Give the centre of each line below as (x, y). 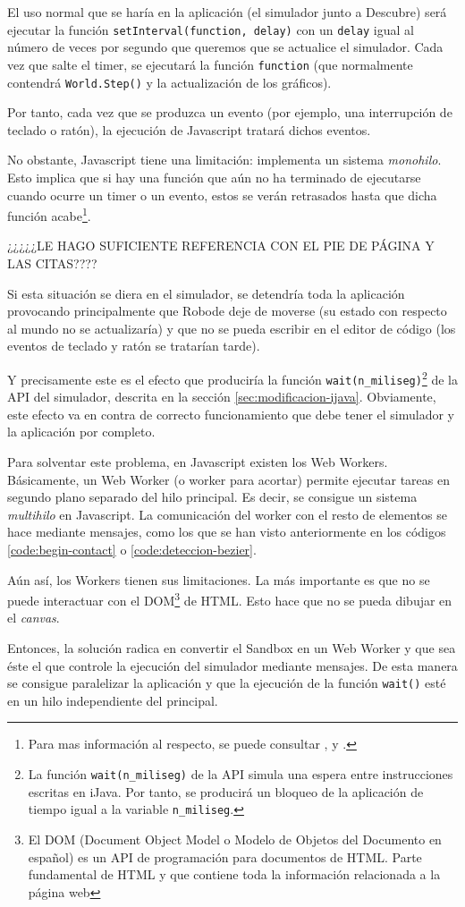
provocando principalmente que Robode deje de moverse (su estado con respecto (227, 311)
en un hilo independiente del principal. (113, 700)
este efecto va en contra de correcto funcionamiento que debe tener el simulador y (231, 414)
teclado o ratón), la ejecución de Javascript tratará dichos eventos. (189, 129)
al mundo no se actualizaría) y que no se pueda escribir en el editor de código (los (232, 328)
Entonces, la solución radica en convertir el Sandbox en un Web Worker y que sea (232, 648)
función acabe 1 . (49, 214)
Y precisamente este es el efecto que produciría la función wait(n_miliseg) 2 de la (232, 377)
